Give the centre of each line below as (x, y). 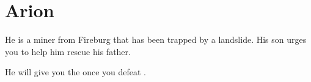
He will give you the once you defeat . (75, 72)
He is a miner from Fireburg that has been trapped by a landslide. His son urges (156, 39)
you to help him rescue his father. (68, 51)
